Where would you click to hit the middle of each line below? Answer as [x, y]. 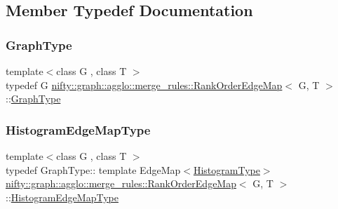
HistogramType [227, 169]
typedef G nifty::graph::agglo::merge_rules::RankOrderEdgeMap [144, 85]
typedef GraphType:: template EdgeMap [93, 169]
